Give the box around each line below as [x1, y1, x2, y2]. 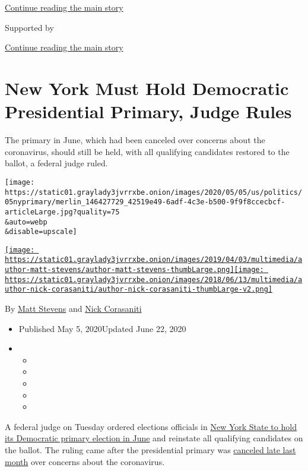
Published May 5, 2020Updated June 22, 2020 [18, 322, 186, 334]
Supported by [5, 21, 54, 33]
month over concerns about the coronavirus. [5, 455, 165, 467]
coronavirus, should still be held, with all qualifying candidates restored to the [5, 145, 290, 157]
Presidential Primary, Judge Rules [5, 99, 292, 124]
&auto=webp [5, 217, 47, 226]
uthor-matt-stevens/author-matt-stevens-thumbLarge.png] [5, 265, 234, 274]
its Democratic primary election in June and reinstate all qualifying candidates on [5, 432, 303, 444]
